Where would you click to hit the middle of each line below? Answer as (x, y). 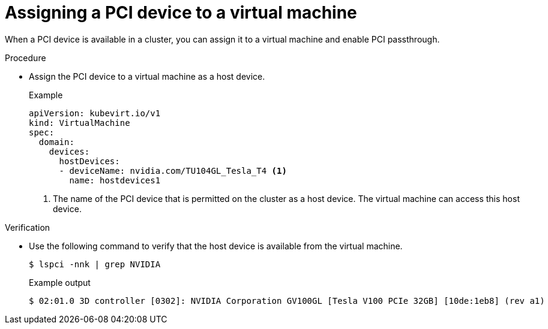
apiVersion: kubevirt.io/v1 (95, 113)
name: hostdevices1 (115, 180)
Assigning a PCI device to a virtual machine (181, 13)
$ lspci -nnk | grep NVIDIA (95, 264)
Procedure (26, 58)
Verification (28, 227)
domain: (56, 142)
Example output (60, 282)
